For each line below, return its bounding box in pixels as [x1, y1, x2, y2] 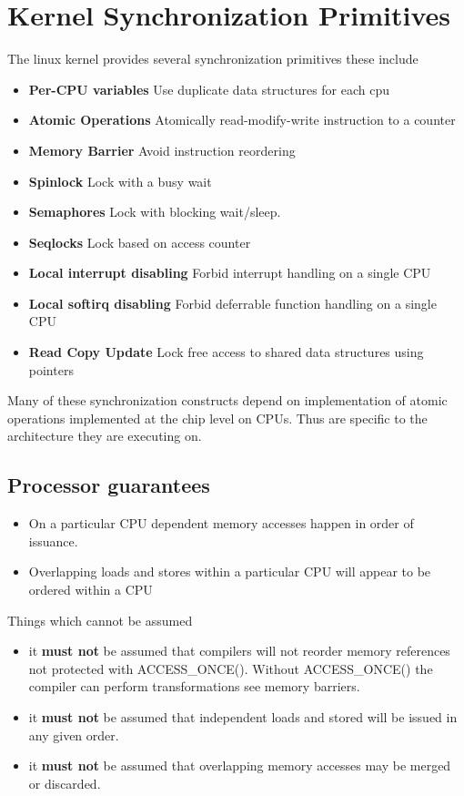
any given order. [28, 725, 119, 744]
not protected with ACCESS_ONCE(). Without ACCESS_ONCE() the [28, 658, 433, 678]
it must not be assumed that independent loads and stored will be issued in [28, 707, 458, 726]
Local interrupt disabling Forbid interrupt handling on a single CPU [28, 263, 431, 282]
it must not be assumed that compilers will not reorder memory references [28, 641, 450, 660]
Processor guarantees [7, 471, 210, 499]
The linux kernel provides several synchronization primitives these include [7, 49, 419, 68]
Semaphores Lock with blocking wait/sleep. [28, 202, 281, 221]
